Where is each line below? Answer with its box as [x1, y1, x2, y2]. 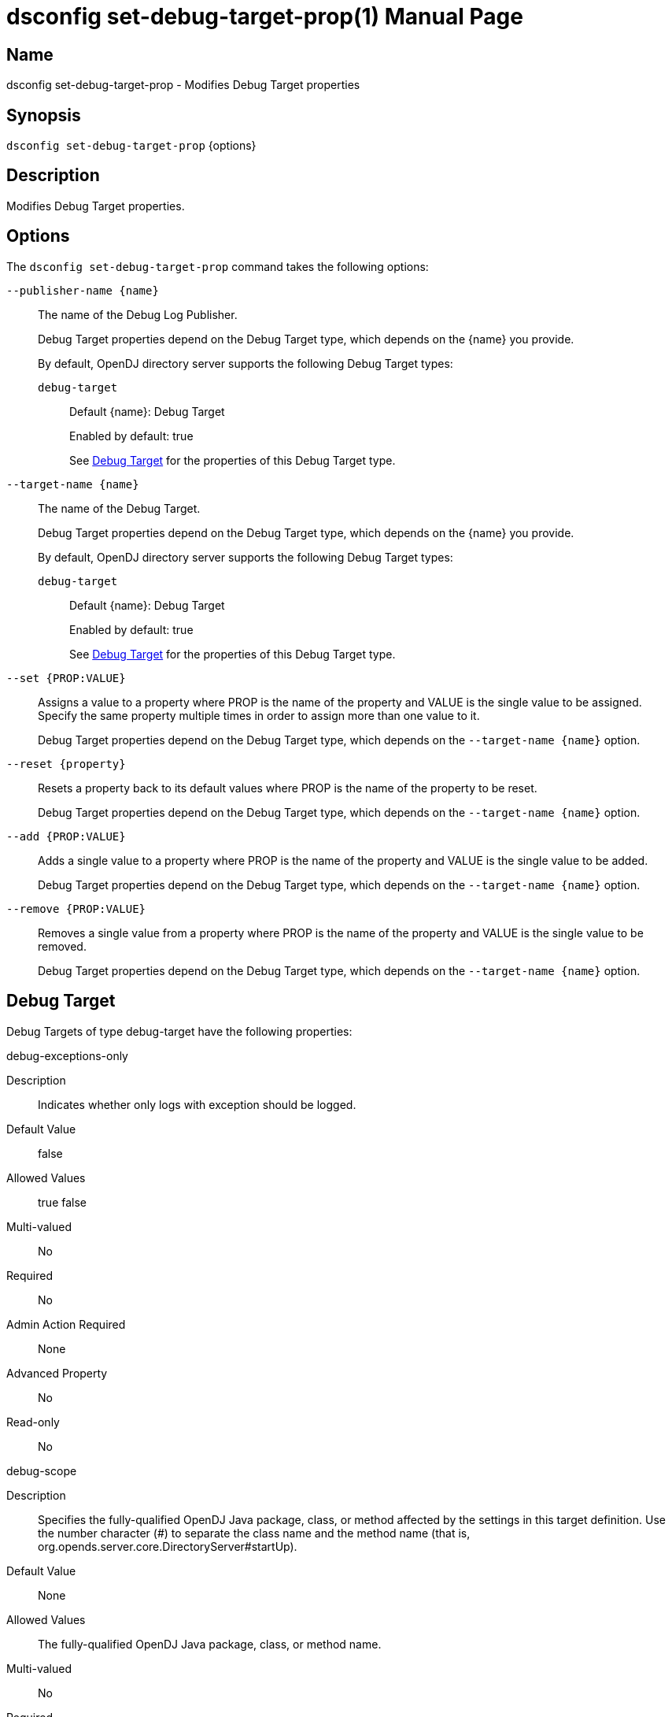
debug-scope [6, 1463, 77, 1478]
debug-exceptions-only [6, 1048, 128, 1062]
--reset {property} [6, 757, 126, 770]
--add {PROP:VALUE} [6, 829, 126, 843]
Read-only [6, 1415, 60, 1429]
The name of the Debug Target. [38, 501, 201, 515]
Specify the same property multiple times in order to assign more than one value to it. [38, 708, 480, 722]
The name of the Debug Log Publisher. [38, 307, 238, 321]
